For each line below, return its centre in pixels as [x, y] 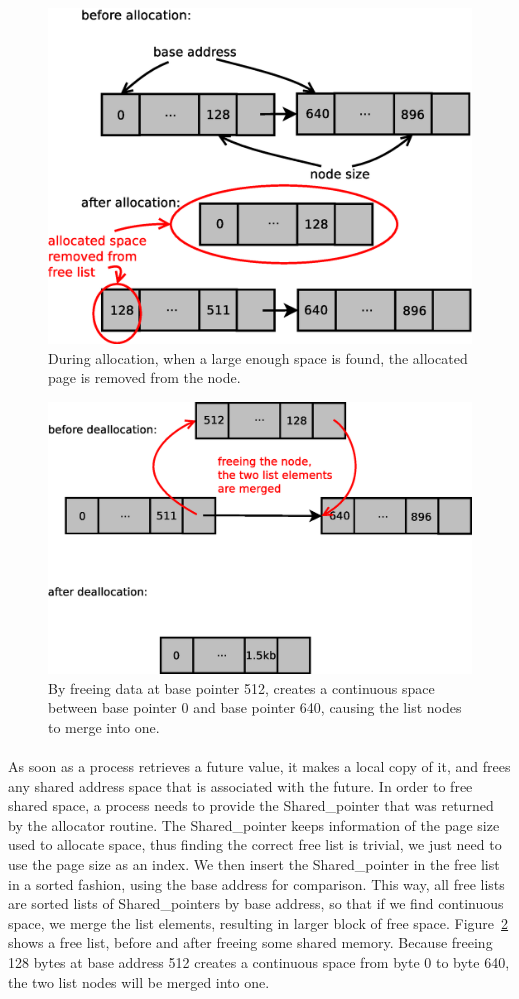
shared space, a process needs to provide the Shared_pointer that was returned [251, 805]
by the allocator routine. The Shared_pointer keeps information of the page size [254, 824]
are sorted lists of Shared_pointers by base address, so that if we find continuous [256, 903]
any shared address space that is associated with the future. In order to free [240, 785]
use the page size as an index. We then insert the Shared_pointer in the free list [254, 863]
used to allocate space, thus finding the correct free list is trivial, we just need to [255, 844]
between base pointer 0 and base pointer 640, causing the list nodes [255, 707]
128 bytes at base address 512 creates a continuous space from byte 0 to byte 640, [259, 961]
